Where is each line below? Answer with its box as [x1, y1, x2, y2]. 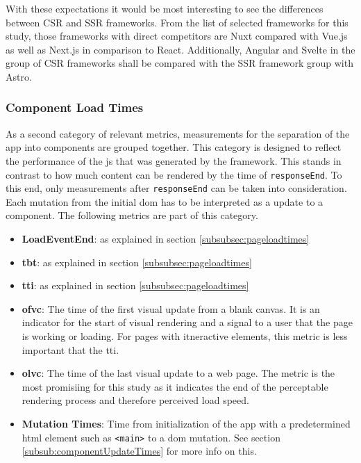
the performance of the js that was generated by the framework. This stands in [6, 153, 342, 168]
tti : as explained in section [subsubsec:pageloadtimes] [22, 278, 249, 293]
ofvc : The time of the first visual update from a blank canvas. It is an [22, 301, 320, 316]
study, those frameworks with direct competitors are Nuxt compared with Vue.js [6, 29, 348, 43]
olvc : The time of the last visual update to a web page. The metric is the [22, 366, 335, 380]
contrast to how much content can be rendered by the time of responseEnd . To [6, 167, 342, 181]
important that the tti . [22, 342, 119, 357]
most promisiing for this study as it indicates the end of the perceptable [22, 379, 328, 393]
